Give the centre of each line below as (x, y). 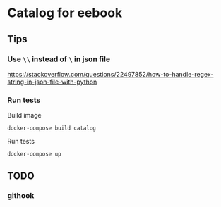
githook (21, 196)
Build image (24, 115)
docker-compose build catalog (52, 128)
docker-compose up (34, 154)
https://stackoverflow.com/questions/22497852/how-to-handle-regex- (110, 74)
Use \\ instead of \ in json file (59, 59)
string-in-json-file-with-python (52, 82)
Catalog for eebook (65, 13)
